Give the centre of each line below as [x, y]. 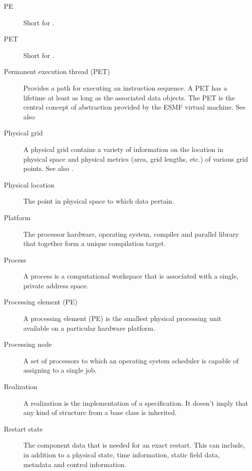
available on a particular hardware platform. [89, 328]
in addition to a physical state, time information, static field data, [122, 454]
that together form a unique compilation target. [95, 243]
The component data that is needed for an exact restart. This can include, [134, 445]
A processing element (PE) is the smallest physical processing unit [123, 318]
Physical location [29, 184]
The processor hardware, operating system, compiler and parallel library [131, 234]
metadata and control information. [75, 464]
